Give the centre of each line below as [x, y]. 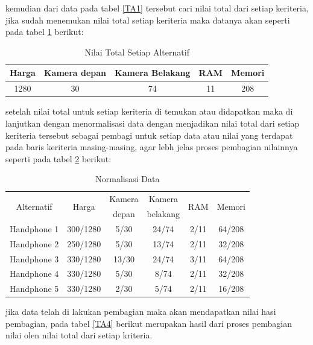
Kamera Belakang [153, 73]
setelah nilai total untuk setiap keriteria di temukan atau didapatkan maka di [149, 111]
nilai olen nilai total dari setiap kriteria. [79, 335]
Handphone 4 [34, 274]
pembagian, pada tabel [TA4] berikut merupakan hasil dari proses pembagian [149, 323]
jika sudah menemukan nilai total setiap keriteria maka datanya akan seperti [148, 20]
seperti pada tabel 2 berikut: [58, 158]
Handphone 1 [34, 228]
